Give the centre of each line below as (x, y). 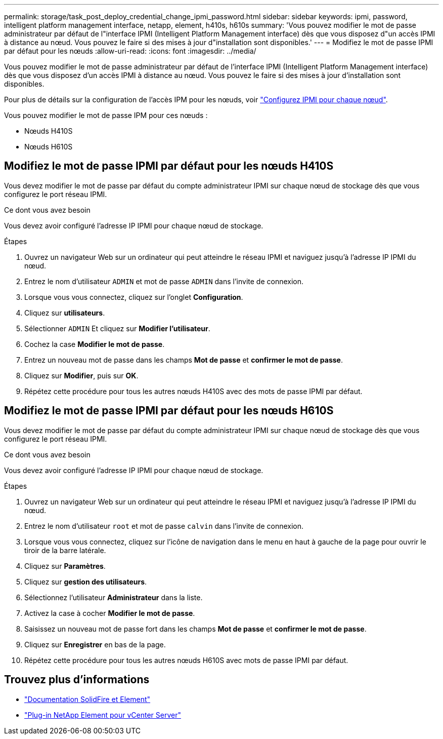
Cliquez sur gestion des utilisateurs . (86, 581)
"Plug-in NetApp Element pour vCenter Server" (103, 715)
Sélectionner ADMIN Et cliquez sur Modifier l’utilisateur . (117, 328)
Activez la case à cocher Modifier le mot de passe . (110, 613)
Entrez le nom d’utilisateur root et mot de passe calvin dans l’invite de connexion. (164, 526)
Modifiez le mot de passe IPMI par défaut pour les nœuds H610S (169, 411)
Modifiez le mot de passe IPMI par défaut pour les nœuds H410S (169, 166)
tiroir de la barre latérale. (65, 550)
